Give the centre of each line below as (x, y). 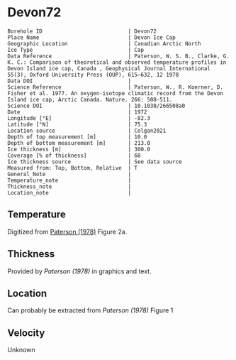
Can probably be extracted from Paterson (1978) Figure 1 (90, 310)
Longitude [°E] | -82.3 (79, 118)
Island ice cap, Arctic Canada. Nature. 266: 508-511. (90, 99)
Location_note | (69, 192)
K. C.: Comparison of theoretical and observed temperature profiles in (117, 62)
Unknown (21, 350)
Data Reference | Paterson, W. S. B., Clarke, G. (119, 56)
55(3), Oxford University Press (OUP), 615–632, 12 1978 (93, 75)
